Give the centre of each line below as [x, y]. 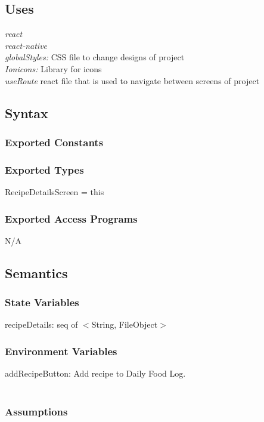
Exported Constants [54, 142]
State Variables [42, 302]
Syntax [27, 113]
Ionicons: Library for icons [53, 68]
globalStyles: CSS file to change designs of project [95, 57]
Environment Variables [61, 351]
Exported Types [44, 169]
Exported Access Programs [71, 218]
